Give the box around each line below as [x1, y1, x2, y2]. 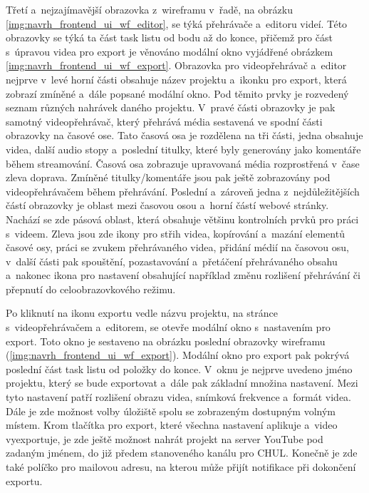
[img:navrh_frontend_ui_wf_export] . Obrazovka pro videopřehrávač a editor [6, 58, 347, 73]
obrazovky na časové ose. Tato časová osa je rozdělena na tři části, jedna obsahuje [6, 128, 363, 143]
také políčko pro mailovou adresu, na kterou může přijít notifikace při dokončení [6, 459, 356, 474]
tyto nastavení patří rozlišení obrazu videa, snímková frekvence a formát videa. [6, 390, 351, 405]
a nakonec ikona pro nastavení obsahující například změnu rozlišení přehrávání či [6, 268, 360, 283]
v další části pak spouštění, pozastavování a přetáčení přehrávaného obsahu [6, 253, 338, 268]
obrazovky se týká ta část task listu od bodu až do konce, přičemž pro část [6, 30, 333, 45]
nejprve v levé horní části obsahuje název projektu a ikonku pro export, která [6, 71, 347, 86]
